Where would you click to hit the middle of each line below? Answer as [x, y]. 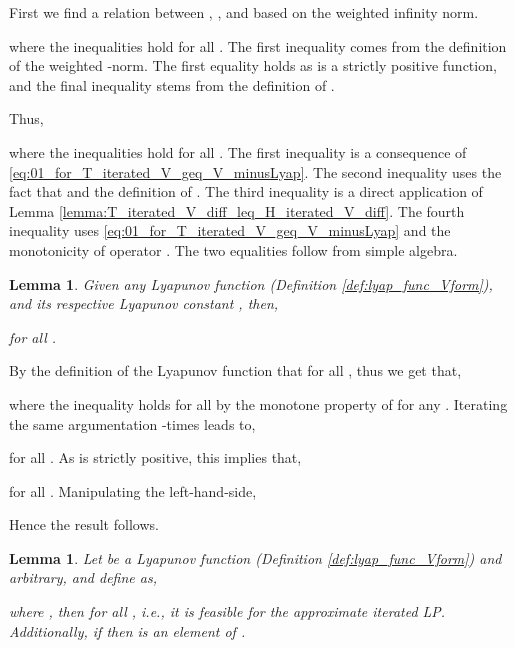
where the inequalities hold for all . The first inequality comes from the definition [258, 45]
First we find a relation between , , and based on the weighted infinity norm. [244, 12]
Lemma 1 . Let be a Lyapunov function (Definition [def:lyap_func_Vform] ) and [255, 557]
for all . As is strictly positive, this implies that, [155, 457]
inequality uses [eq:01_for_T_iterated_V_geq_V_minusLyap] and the [230, 230]
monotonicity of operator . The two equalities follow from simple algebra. [233, 249]
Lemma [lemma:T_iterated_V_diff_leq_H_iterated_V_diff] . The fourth [237, 210]
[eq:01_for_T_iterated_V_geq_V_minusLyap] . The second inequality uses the [255, 171]
